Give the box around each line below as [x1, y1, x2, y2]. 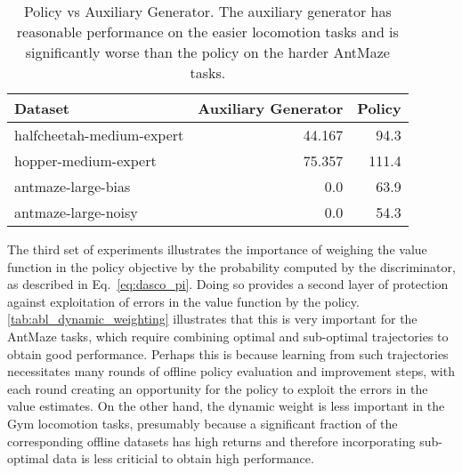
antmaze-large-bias [14, 176, 131, 196]
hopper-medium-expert [14, 150, 157, 171]
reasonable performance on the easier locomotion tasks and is [16, 21, 399, 42]
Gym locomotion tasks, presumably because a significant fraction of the [7, 413, 398, 432]
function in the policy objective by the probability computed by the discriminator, [7, 257, 456, 276]
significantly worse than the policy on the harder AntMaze [25, 42, 390, 62]
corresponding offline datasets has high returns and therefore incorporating [7, 431, 416, 450]
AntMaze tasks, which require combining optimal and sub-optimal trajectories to [7, 326, 449, 345]
